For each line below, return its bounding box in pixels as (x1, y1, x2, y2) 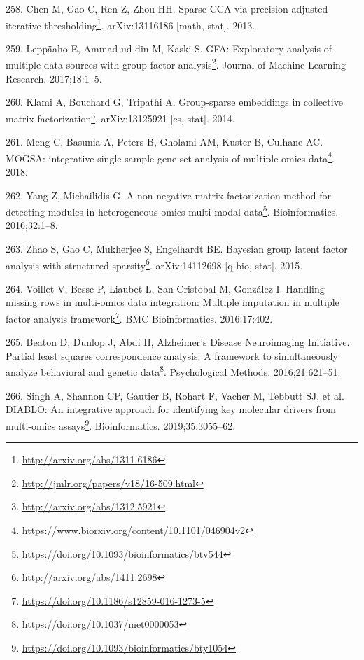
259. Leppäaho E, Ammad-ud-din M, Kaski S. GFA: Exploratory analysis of (6, 41, 332, 55)
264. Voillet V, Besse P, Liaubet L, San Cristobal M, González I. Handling (6, 281, 325, 295)
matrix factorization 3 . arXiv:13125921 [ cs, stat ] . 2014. (6, 108, 235, 125)
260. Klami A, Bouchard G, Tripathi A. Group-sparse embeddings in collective (6, 94, 343, 109)
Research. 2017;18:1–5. (6, 71, 102, 85)
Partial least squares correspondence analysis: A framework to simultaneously (6, 348, 338, 363)
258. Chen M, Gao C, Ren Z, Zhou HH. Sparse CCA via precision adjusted (6, 1, 328, 15)
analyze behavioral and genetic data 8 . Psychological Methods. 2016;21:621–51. (6, 363, 341, 379)
